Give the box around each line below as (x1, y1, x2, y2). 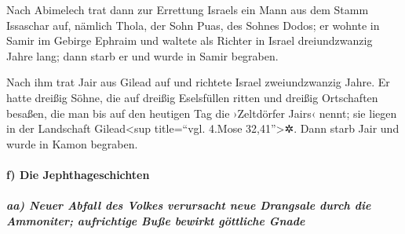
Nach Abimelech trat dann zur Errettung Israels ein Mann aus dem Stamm (6, 2, 369, 17)
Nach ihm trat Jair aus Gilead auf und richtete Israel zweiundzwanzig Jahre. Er (6, 74, 390, 90)
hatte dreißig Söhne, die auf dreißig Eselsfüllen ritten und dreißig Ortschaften (6, 89, 378, 105)
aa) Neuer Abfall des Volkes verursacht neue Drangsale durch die (6, 197, 371, 214)
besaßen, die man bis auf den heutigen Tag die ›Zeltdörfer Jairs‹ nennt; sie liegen (6, 104, 397, 121)
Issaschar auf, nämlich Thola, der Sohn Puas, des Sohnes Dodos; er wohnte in (6, 16, 380, 33)
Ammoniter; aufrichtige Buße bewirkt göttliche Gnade (6, 212, 305, 229)
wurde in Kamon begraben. (6, 135, 138, 152)
